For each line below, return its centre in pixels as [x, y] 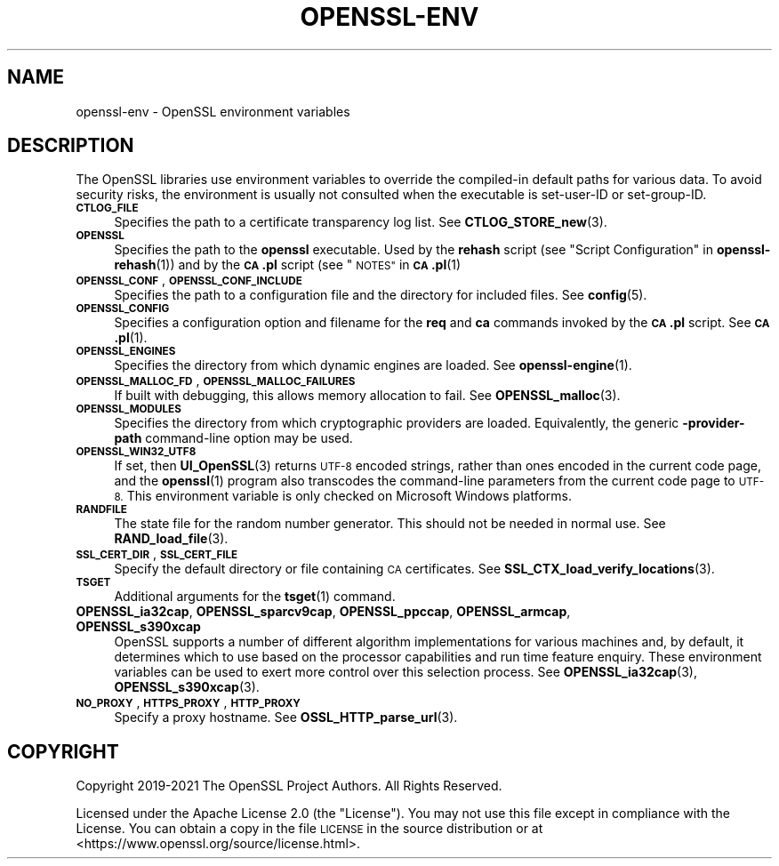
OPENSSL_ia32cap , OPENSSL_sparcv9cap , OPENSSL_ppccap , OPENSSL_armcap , [323, 612]
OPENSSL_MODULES [128, 409]
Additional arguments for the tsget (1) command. [255, 597]
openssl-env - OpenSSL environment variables [213, 111]
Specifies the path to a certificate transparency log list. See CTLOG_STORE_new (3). [361, 222]
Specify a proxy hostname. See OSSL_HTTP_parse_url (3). [286, 718]
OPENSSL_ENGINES [126, 352]
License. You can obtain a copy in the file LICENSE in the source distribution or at [309, 829]
